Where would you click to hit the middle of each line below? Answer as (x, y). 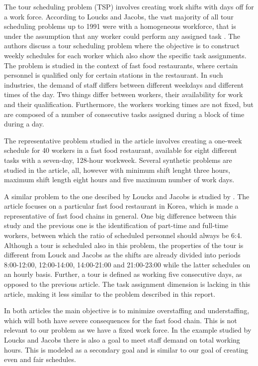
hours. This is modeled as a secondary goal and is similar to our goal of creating (126, 349)
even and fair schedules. (40, 359)
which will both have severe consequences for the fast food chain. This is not (121, 320)
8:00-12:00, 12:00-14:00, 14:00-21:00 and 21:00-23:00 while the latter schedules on (127, 264)
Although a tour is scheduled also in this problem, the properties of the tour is (124, 245)
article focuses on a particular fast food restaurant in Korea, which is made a (121, 206)
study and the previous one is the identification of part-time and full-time (116, 225)
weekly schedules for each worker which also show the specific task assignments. (125, 55)
